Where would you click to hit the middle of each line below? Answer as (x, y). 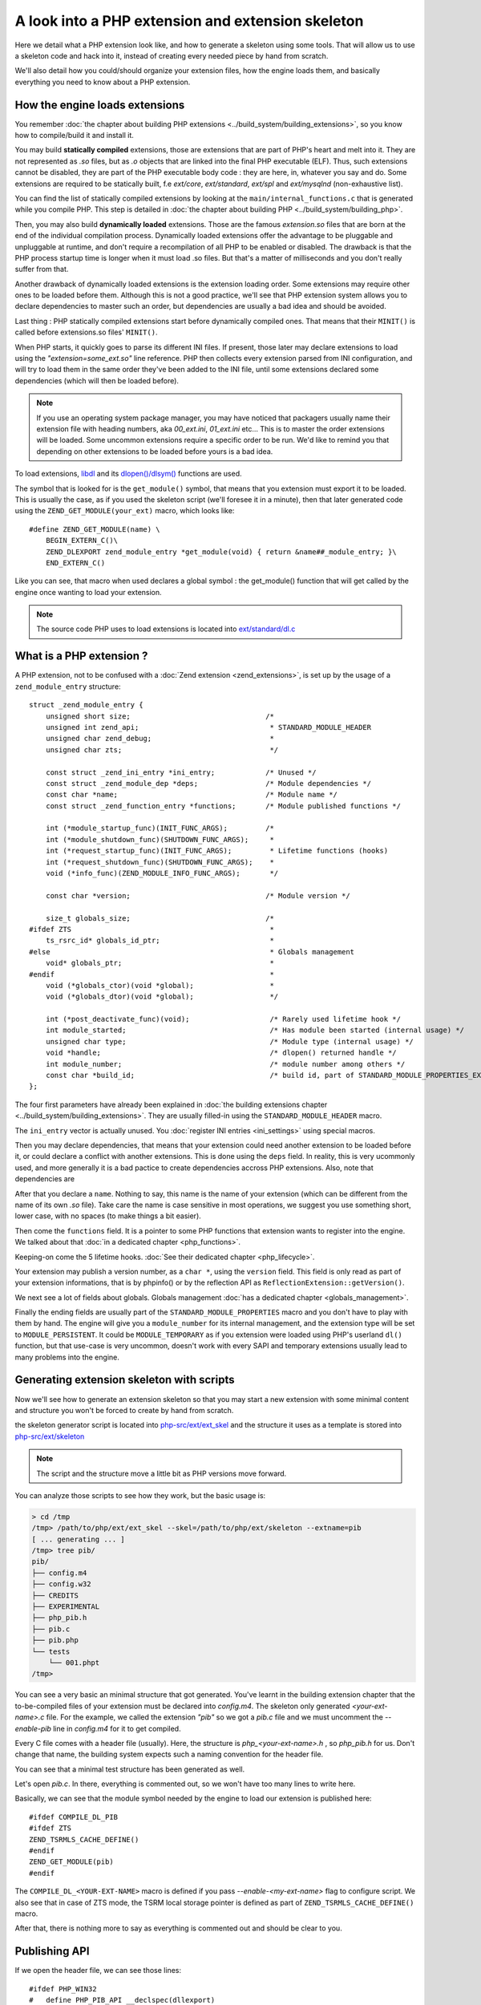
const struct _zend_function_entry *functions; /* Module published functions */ (223, 806)
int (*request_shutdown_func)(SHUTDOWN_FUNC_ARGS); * (160, 862)
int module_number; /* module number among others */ (225, 1064)
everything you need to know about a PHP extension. (103, 82)
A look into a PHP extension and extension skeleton (189, 21)
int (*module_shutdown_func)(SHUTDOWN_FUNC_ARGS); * (160, 839)
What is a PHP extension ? (81, 656)
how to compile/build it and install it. (74, 136)
